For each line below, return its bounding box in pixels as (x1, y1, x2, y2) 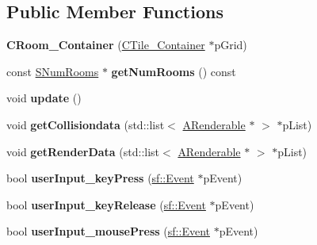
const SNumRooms (6, 63, 99, 79)
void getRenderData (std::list (6, 143, 160, 159)
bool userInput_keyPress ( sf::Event (6, 170, 194, 186)
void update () (6, 90, 82, 106)
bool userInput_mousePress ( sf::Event (6, 223, 210, 239)
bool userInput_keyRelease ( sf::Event (6, 196, 206, 212)
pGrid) (214, 36, 247, 53)
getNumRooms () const (111, 63, 236, 79)
